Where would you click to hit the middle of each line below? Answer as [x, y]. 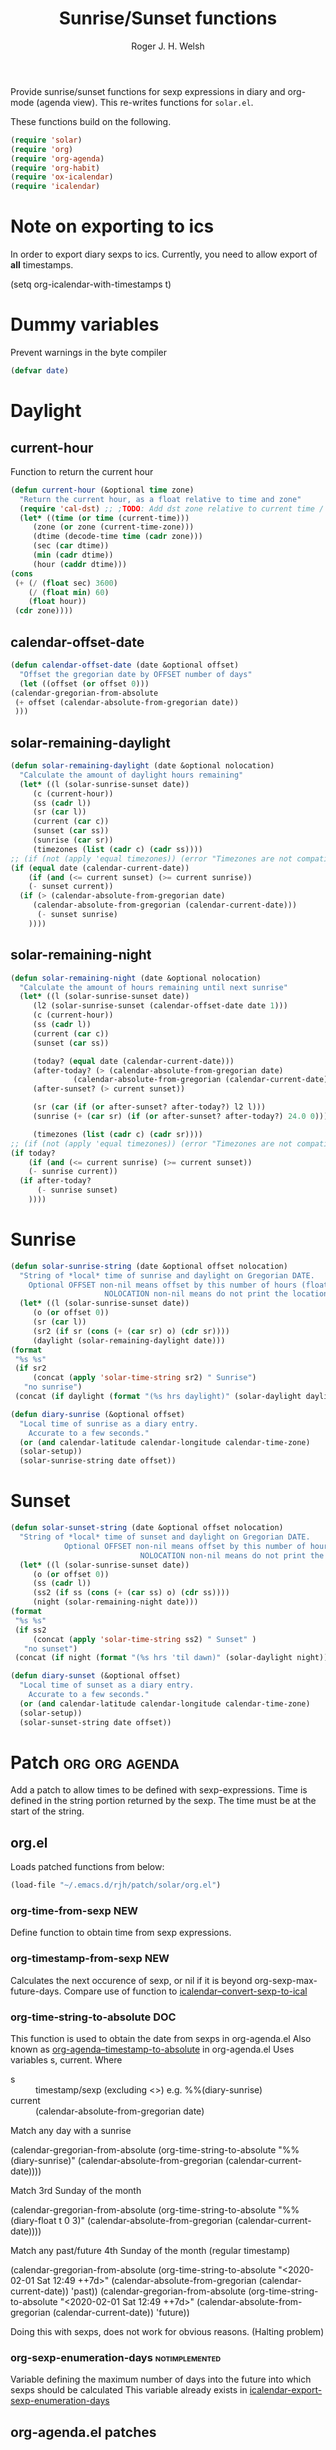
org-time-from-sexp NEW [74, 1911]
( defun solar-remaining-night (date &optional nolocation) [136, 978]
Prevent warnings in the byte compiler [88, 353]
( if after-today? [55, 1181]
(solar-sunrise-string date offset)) [98, 1461]
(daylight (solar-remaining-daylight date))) [129, 1340]
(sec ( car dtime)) [71, 546]
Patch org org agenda [95, 1762]
